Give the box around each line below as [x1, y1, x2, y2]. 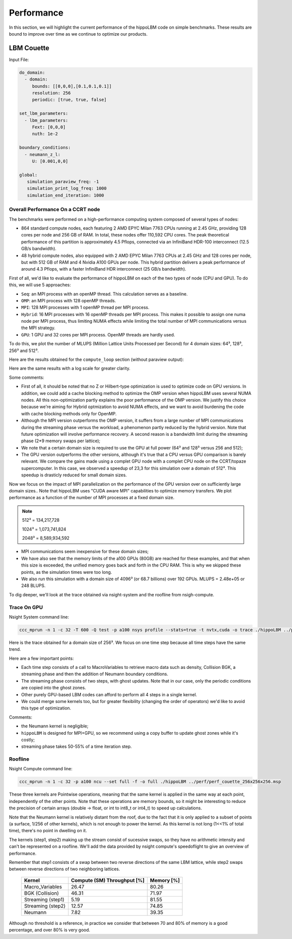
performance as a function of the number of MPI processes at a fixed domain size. [9, 495, 175, 501]
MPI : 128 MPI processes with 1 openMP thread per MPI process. [21, 305, 149, 311]
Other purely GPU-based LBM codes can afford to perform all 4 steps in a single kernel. [21, 691, 197, 697]
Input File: [9, 57, 29, 62]
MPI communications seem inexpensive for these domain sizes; [21, 548, 149, 554]
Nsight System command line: [9, 614, 69, 620]
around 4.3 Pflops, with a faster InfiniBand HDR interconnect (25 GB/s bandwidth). [21, 266, 186, 272]
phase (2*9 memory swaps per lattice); [21, 438, 101, 444]
